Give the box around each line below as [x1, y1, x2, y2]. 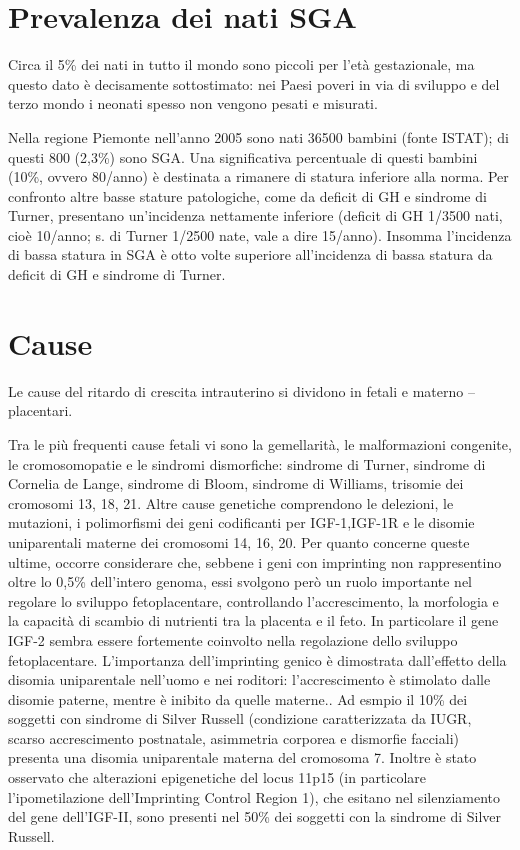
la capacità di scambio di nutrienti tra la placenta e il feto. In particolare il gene [8, 610, 499, 631]
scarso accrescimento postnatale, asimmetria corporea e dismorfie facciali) [8, 727, 459, 748]
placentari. [8, 400, 73, 421]
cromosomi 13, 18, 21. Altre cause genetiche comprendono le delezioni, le [8, 492, 454, 513]
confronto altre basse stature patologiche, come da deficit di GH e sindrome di [8, 185, 487, 206]
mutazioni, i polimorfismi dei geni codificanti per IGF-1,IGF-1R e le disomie [8, 512, 475, 533]
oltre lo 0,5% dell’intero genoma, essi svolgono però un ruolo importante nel [8, 571, 472, 592]
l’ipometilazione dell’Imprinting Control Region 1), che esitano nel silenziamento [8, 786, 500, 807]
